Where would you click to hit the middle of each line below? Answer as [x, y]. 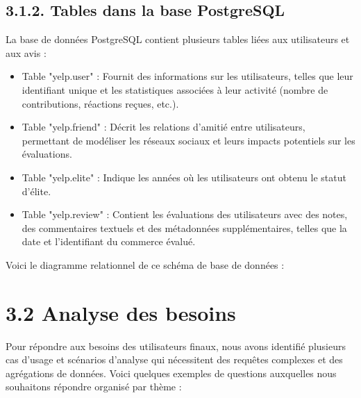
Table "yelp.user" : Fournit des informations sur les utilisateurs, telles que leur [187, 76]
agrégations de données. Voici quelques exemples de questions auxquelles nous [171, 373]
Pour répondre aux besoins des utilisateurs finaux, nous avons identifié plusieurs [176, 346]
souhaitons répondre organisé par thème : [94, 387]
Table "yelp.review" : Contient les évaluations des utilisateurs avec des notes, [185, 214]
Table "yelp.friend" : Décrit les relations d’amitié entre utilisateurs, [163, 127]
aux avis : [26, 52]
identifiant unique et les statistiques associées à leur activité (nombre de [175, 89]
